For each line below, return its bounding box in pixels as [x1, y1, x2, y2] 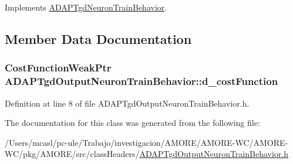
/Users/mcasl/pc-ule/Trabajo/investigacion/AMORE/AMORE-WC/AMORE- [5, 136, 288, 148]
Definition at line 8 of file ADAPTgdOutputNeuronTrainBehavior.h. [5, 97, 250, 109]
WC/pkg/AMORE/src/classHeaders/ [5, 148, 140, 160]
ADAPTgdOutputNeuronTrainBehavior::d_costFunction [5, 74, 278, 88]
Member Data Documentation [5, 29, 192, 47]
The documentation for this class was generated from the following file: [5, 117, 260, 129]
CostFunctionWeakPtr [5, 60, 112, 75]
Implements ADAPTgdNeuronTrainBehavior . [5, 1, 167, 13]
